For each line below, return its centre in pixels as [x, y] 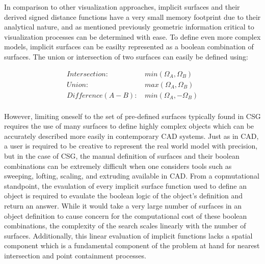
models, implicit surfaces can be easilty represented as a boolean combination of [129, 47]
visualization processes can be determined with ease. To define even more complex [132, 36]
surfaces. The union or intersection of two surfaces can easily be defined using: [126, 56]
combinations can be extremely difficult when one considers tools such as [118, 166]
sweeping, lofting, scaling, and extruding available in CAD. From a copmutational [132, 176]
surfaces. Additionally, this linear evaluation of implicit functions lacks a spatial [128, 235]
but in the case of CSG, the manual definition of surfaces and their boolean [122, 156]
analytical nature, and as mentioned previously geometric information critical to [129, 27]
